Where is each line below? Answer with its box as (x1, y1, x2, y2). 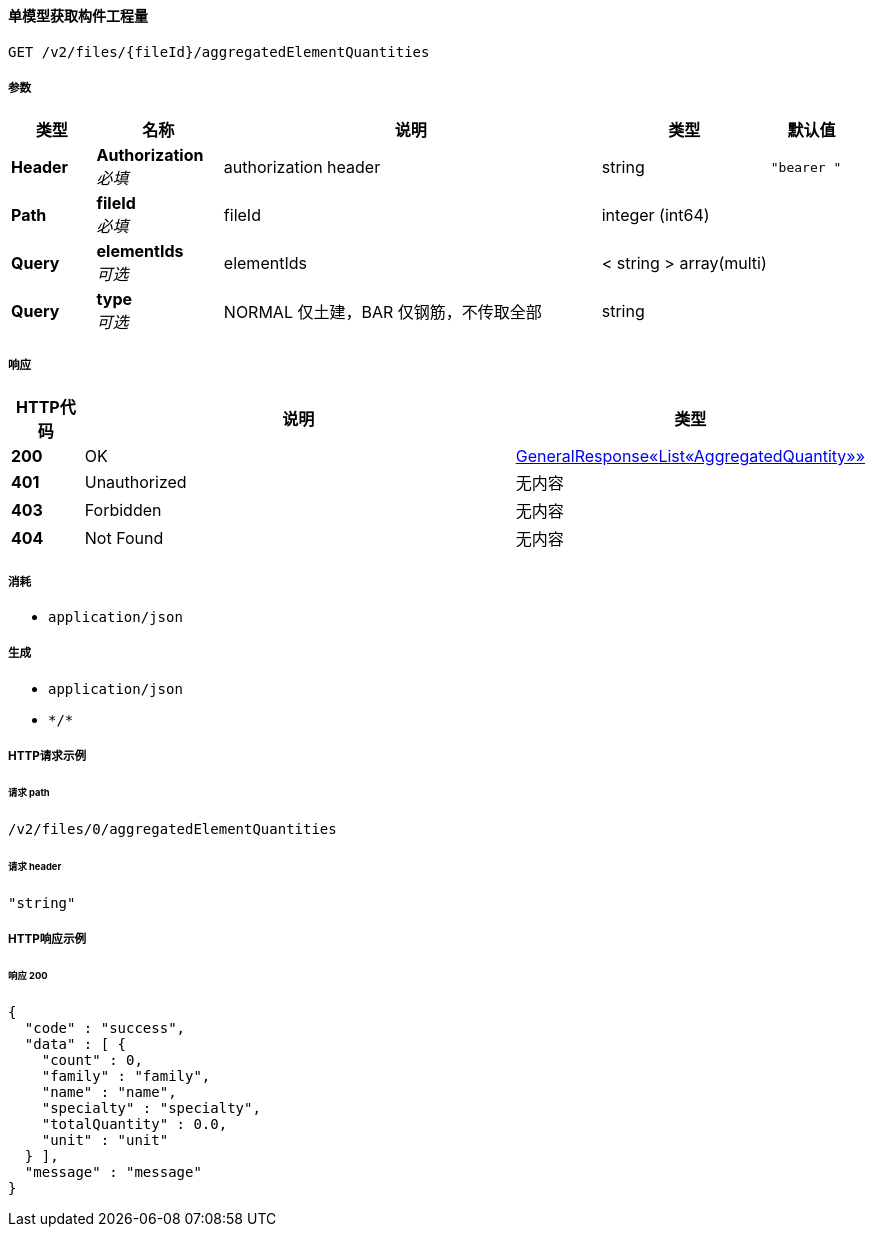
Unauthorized (84, 472, 187, 493)
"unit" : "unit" (41, 1131, 169, 1148)
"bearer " (770, 159, 842, 175)
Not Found (84, 528, 164, 549)
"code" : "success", (24, 1019, 186, 1036)
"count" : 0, (41, 1051, 143, 1068)
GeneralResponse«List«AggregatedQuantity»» (515, 446, 865, 467)
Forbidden (84, 500, 162, 521)
